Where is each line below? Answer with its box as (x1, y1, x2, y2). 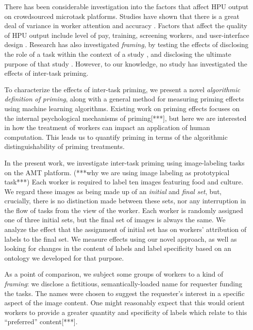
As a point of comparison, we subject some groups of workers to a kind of (4, 269, 223, 279)
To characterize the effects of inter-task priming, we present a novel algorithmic (4, 84, 240, 94)
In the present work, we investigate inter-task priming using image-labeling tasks (4, 157, 245, 167)
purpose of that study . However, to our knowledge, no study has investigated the (4, 58, 247, 68)
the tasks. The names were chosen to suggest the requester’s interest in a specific (4, 288, 245, 298)
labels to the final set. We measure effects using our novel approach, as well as (4, 233, 237, 244)
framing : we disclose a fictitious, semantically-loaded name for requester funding (4, 279, 242, 289)
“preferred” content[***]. (4, 316, 78, 327)
